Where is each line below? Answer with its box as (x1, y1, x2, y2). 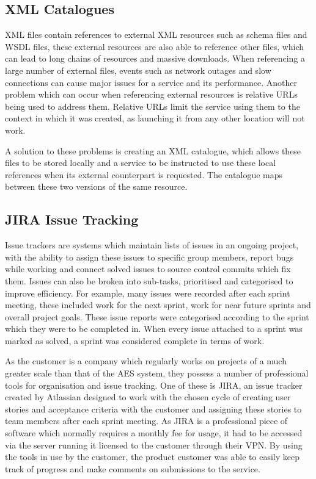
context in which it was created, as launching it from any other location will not (5, 112, 305, 124)
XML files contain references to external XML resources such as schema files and (5, 28, 307, 41)
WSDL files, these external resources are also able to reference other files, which (5, 40, 304, 52)
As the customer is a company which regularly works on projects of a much (5, 355, 287, 367)
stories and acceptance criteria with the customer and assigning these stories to (5, 402, 302, 415)
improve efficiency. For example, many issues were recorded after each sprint (5, 286, 290, 299)
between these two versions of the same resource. (5, 180, 188, 193)
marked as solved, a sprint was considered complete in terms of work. (5, 334, 265, 347)
